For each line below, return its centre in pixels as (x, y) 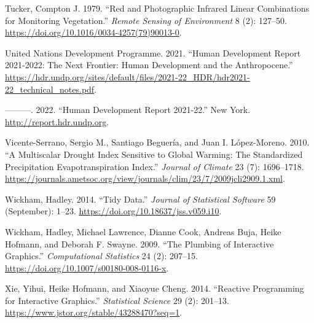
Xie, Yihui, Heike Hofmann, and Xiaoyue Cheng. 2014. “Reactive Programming (155, 288)
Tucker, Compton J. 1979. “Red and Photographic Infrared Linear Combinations (157, 8)
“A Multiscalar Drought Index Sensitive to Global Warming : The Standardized (154, 154)
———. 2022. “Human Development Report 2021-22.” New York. (128, 110)
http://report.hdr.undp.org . (57, 121)
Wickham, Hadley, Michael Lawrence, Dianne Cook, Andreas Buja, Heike (143, 231)
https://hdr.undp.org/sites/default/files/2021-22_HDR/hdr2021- (128, 76)
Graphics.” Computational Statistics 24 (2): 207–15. (101, 256)
